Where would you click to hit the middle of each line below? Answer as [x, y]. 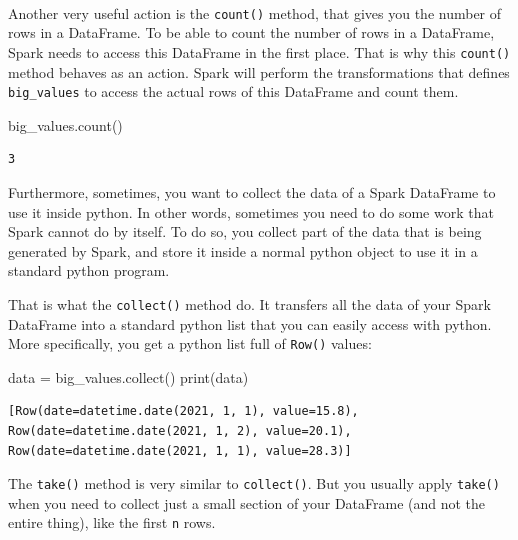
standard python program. [89, 270]
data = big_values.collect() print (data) [128, 376]
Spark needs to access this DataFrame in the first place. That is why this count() [259, 51]
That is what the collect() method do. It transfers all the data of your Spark [249, 303]
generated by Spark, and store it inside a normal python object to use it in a [243, 250]
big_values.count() [65, 124]
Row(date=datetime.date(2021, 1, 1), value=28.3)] [180, 450]
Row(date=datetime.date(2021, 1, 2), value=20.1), [180, 431]
